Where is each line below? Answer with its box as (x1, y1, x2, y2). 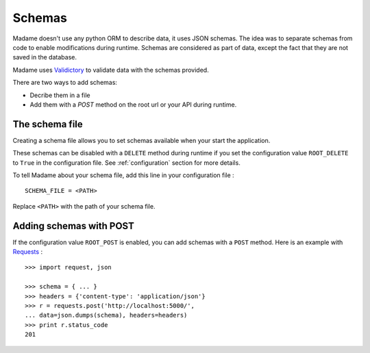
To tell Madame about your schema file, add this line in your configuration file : (12, 171, 234, 179)
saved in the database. (12, 53, 77, 62)
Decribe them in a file (29, 91, 90, 99)
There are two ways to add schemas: (12, 79, 118, 87)
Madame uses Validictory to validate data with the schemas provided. (12, 66, 209, 74)
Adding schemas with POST (12, 220, 135, 232)
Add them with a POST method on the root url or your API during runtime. (29, 100, 237, 109)
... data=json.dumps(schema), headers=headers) (25, 311, 188, 319)
